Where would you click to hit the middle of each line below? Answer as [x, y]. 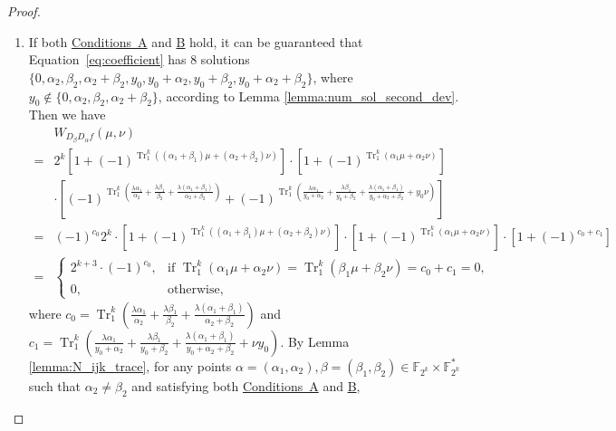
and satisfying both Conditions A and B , [246, 385]
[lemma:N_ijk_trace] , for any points [130, 365]
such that [55, 385]
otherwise [194, 289]
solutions [225, 59]
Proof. [24, 11]
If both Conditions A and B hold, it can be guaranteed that [196, 41]
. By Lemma [315, 341]
